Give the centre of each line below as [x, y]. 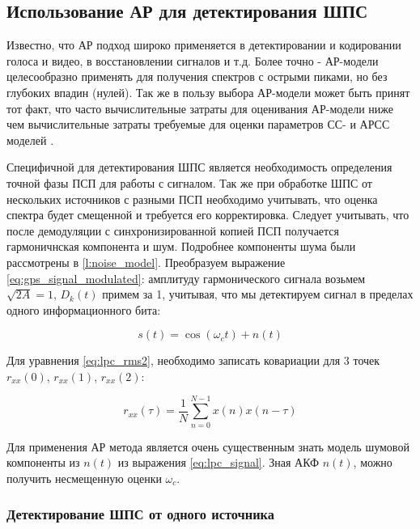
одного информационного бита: [84, 309]
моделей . [30, 140]
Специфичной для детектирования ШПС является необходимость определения [199, 167]
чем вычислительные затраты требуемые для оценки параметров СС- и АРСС [198, 124]
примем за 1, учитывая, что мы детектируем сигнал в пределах [258, 294]
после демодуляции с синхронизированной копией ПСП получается [173, 230]
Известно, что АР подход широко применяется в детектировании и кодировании [204, 45]
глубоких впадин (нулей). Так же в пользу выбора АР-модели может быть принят [208, 92]
